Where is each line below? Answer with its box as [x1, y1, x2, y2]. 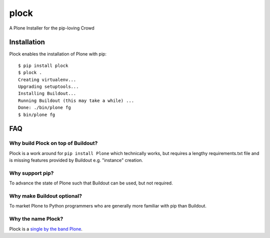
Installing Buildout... [18, 90, 76, 96]
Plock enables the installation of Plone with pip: [9, 51, 107, 57]
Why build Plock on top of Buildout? [9, 140, 98, 147]
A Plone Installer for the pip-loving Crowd [9, 25, 94, 31]
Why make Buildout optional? [9, 192, 82, 199]
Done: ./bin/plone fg [18, 105, 71, 110]
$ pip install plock [18, 62, 68, 68]
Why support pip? [9, 169, 54, 176]
